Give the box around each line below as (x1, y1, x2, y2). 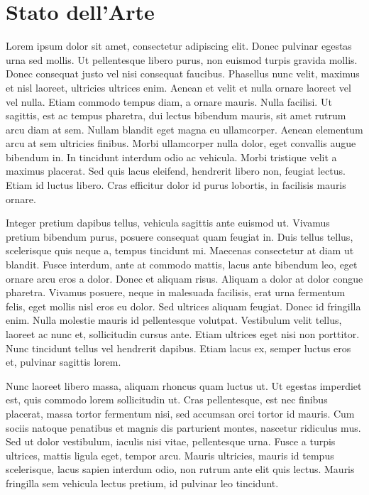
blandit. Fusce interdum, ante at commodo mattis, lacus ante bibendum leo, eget (6, 257, 358, 272)
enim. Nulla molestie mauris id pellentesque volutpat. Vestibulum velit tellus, (6, 312, 342, 327)
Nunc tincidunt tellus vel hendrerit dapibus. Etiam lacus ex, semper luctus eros (6, 340, 351, 355)
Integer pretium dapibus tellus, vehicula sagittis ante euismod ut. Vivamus (6, 215, 330, 230)
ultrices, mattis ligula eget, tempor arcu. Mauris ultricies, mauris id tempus (6, 447, 334, 462)
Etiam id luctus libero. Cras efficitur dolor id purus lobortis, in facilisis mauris (6, 178, 346, 192)
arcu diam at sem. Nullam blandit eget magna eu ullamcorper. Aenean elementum (6, 121, 363, 136)
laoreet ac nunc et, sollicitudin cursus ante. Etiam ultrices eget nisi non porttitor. (6, 327, 360, 341)
